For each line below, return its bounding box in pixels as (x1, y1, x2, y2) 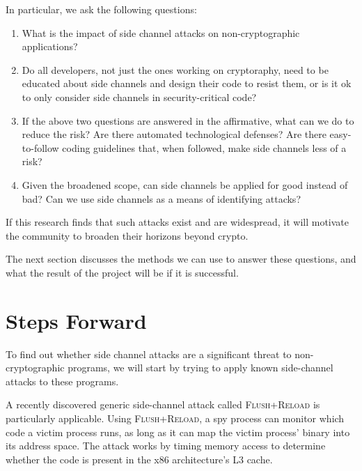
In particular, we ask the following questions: (6, 2, 197, 16)
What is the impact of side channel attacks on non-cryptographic (22, 25, 300, 40)
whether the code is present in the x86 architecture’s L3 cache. (6, 451, 273, 466)
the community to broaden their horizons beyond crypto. (6, 228, 249, 242)
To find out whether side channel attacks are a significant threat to (6, 346, 292, 361)
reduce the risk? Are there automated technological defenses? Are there (22, 127, 326, 141)
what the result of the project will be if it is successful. (6, 265, 239, 279)
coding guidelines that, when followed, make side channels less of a (62, 140, 347, 155)
